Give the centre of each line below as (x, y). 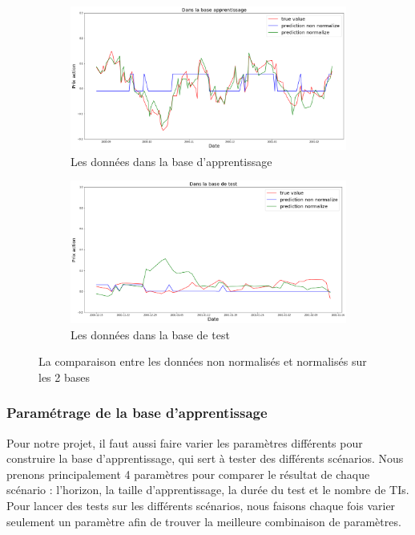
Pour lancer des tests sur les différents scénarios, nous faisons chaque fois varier (201, 505)
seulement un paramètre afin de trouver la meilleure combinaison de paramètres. (204, 521)
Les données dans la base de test (150, 334)
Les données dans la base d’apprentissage (171, 161)
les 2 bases (64, 377)
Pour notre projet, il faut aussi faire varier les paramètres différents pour (185, 442)
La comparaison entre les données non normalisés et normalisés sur (203, 361)
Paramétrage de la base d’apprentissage (137, 413)
